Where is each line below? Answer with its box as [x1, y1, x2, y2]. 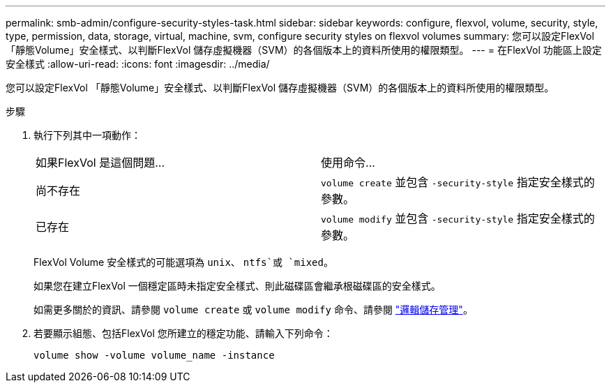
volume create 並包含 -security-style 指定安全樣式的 [321, 175, 595, 189]
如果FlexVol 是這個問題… [36, 156, 165, 170]
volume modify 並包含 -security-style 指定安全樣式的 [321, 211, 595, 225]
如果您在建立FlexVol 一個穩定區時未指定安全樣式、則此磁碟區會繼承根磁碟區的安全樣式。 [33, 280, 441, 292]
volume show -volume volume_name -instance [33, 350, 275, 361]
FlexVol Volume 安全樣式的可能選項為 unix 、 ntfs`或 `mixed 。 [33, 256, 333, 268]
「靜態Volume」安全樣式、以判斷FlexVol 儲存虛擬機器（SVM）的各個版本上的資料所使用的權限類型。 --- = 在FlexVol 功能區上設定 [6, 44, 602, 56]
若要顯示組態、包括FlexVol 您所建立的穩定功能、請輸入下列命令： [33, 327, 333, 339]
